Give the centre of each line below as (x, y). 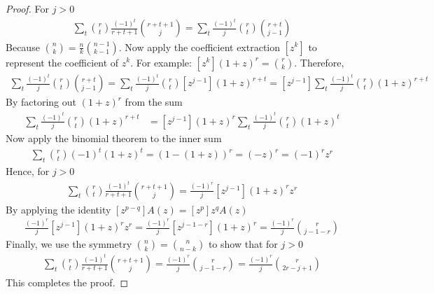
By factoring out (41, 102)
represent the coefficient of (62, 62)
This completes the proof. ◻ (67, 282)
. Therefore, (319, 62)
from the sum (154, 102)
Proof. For (28, 8)
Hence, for (28, 171)
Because (23, 47)
